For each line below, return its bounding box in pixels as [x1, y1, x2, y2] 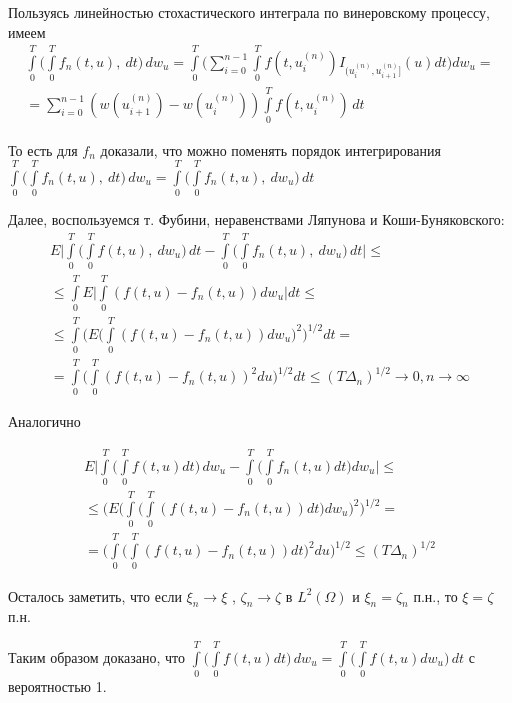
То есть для [8, 139, 78, 160]
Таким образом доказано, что [8, 646, 185, 667]
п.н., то [413, 585, 458, 606]
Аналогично [8, 411, 81, 432]
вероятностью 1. [8, 676, 107, 697]
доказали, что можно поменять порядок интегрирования [100, 139, 441, 160]
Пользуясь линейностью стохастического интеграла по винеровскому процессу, [8, 2, 490, 22]
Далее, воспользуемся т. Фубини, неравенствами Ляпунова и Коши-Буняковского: [8, 209, 505, 230]
